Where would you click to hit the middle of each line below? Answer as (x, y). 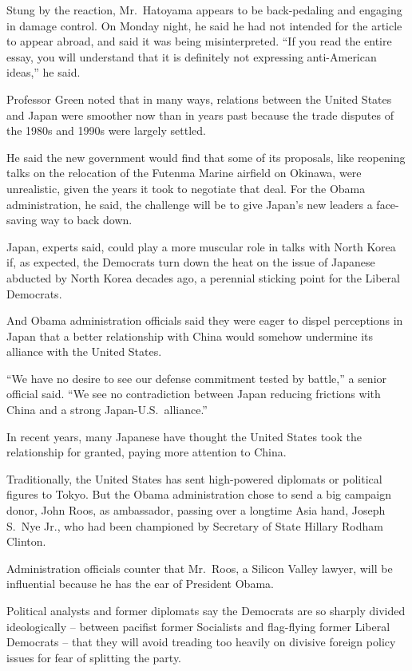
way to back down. (86, 220)
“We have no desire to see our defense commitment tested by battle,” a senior (197, 378)
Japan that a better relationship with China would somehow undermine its (190, 335)
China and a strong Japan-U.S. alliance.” (107, 410)
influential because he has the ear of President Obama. (140, 584)
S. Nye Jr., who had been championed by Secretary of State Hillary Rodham (195, 525)
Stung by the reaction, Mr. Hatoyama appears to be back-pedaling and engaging (204, 10)
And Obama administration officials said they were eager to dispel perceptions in (205, 320)
